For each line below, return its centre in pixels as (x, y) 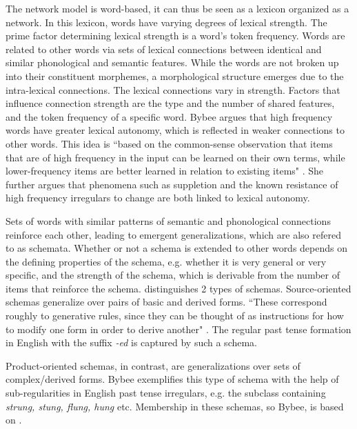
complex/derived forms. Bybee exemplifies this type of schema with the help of (172, 379)
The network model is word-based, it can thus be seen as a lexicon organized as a (177, 8)
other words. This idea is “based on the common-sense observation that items (169, 143)
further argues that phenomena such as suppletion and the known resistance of (172, 184)
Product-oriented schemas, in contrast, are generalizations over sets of (153, 365)
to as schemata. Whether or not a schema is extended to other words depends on (177, 248)
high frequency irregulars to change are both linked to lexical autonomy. (158, 198)
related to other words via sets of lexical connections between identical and (164, 49)
